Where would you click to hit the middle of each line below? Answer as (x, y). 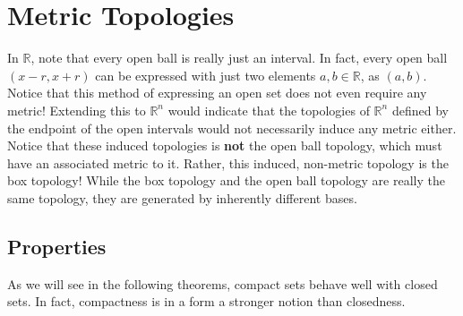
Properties (57, 246)
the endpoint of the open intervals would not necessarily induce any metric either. (232, 128)
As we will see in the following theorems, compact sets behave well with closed (223, 283)
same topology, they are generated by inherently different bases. (182, 197)
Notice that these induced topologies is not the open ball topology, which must (225, 145)
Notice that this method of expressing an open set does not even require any (217, 93)
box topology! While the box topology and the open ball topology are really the (226, 180)
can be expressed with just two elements (206, 75)
